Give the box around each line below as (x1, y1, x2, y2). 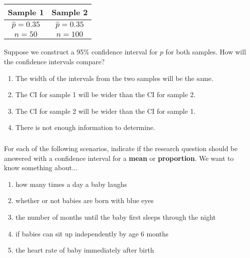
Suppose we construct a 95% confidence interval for (4, 47, 158, 57)
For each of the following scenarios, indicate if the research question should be (4, 143, 238, 153)
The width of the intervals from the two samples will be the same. (15, 73, 214, 83)
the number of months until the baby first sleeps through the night (15, 211, 216, 222)
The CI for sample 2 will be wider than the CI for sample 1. (15, 105, 196, 116)
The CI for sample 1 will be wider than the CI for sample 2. (15, 89, 196, 100)
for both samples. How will (165, 47, 246, 57)
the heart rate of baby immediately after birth (15, 245, 154, 255)
